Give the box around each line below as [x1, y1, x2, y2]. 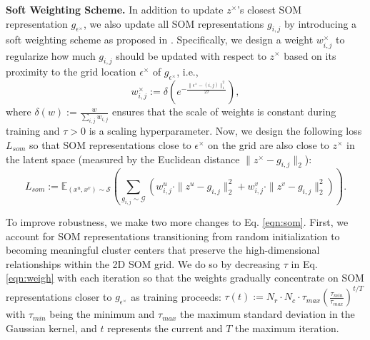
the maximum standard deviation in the [180, 306, 355, 321]
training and [6, 123, 60, 138]
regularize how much [6, 48, 96, 63]
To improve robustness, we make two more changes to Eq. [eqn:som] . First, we [6, 215, 349, 230]
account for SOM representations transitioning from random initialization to [6, 228, 340, 243]
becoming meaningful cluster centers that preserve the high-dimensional [6, 242, 320, 257]
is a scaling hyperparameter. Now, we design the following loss [89, 123, 362, 138]
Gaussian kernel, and [6, 321, 97, 336]
